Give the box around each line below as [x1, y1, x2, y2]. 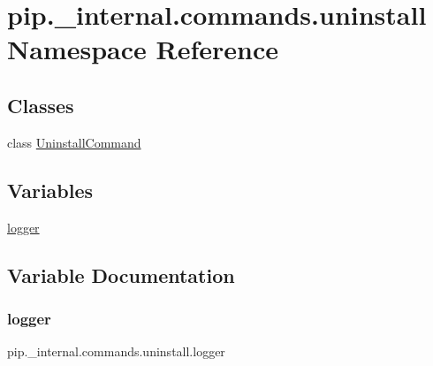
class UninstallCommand [7, 133, 141, 151]
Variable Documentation [7, 261, 235, 288]
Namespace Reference [7, 31, 278, 67]
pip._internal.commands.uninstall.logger [7, 342, 225, 361]
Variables [7, 176, 94, 203]
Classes [7, 91, 74, 118]
